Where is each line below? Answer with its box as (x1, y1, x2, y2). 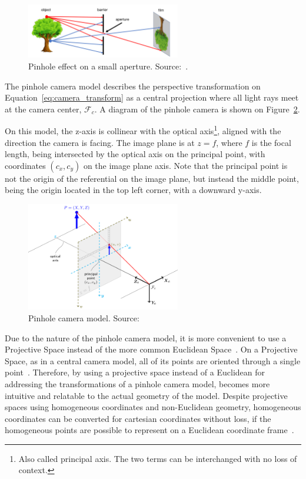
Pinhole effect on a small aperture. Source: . (28, 60, 188, 72)
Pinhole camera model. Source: (28, 311, 139, 324)
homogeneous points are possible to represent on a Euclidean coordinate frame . (5, 424, 294, 436)
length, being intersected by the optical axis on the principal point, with (5, 148, 265, 160)
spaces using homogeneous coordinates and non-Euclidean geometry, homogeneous (5, 401, 301, 413)
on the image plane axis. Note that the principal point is (83, 159, 288, 171)
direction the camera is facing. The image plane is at (5, 136, 195, 148)
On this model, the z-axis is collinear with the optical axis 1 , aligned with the (5, 123, 281, 137)
